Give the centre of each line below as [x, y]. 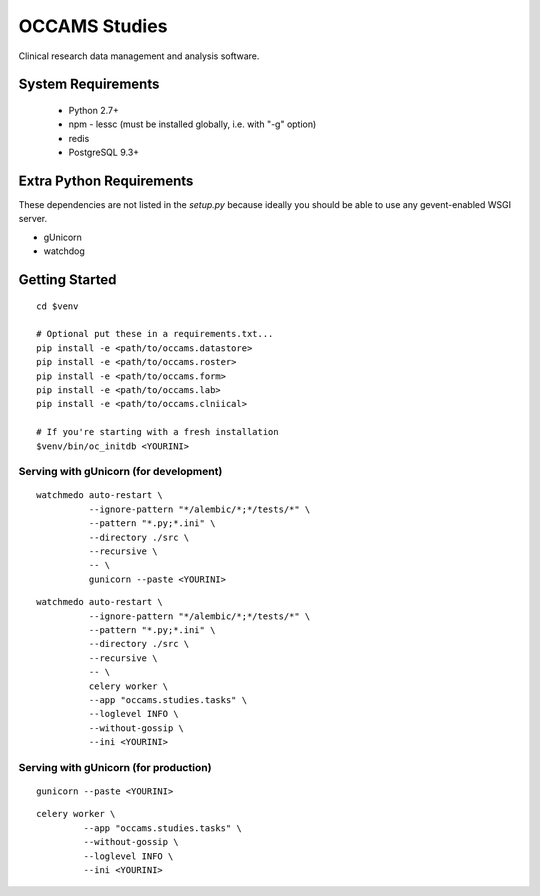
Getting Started [67, 280]
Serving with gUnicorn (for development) [120, 472]
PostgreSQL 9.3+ [104, 152]
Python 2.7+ [94, 110]
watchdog [64, 251]
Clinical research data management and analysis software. [139, 56]
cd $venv [57, 306]
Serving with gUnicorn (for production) [115, 767]
